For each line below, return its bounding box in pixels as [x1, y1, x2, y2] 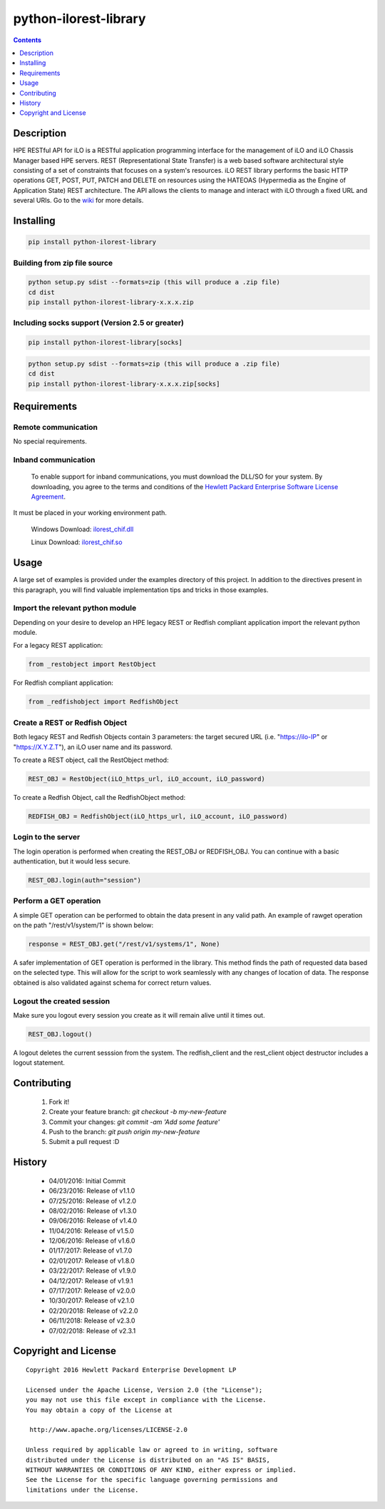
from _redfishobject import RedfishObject [28, 698, 179, 706]
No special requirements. [13, 437, 87, 446]
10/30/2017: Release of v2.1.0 [48, 1296, 135, 1305]
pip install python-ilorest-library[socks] [28, 339, 183, 346]
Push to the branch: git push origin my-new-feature [48, 1127, 200, 1135]
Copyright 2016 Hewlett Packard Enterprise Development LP [26, 1365, 237, 1374]
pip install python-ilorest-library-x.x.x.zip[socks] [28, 379, 220, 388]
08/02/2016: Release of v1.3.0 [48, 1206, 137, 1215]
